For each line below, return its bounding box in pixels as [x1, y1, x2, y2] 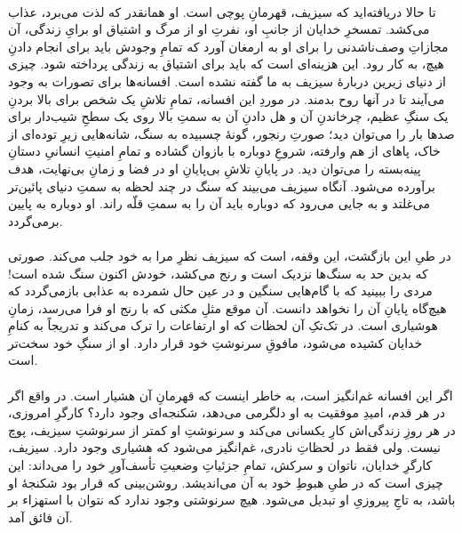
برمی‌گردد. [8, 211, 63, 230]
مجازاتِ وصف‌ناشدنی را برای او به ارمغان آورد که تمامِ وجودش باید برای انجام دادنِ [8, 36, 449, 55]
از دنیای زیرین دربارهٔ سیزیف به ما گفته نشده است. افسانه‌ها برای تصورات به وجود [8, 71, 446, 90]
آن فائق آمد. [8, 507, 73, 526]
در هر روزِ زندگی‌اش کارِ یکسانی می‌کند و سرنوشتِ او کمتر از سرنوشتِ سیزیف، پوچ [8, 420, 456, 439]
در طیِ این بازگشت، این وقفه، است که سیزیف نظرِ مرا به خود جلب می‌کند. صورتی [8, 246, 451, 264]
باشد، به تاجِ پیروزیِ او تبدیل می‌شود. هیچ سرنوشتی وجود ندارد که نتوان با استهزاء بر [8, 490, 456, 509]
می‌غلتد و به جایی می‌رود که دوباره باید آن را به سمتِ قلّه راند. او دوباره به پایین [8, 194, 431, 213]
